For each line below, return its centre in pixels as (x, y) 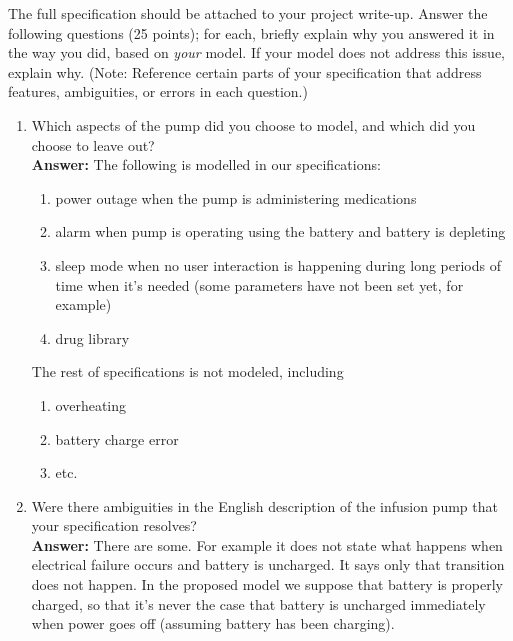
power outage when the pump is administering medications (236, 197)
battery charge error (117, 438)
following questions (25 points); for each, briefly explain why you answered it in (251, 32)
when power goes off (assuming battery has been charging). (213, 623)
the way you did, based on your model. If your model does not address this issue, (256, 52)
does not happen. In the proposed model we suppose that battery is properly (267, 584)
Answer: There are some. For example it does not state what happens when (267, 544)
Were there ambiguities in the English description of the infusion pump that (264, 505)
